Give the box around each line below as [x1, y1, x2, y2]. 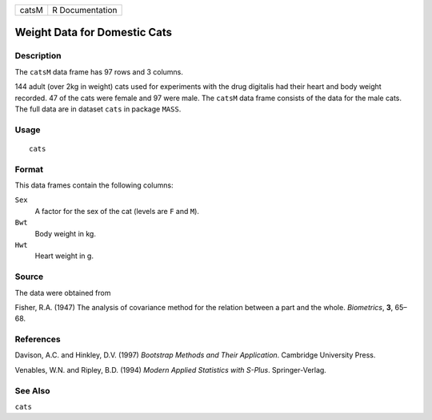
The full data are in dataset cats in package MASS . [14, 104, 182, 114]
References [14, 333, 61, 345]
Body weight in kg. [34, 228, 96, 238]
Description [14, 50, 62, 62]
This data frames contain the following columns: [14, 180, 174, 190]
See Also [14, 385, 50, 396]
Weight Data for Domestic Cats [14, 26, 172, 39]
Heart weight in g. [34, 251, 94, 260]
